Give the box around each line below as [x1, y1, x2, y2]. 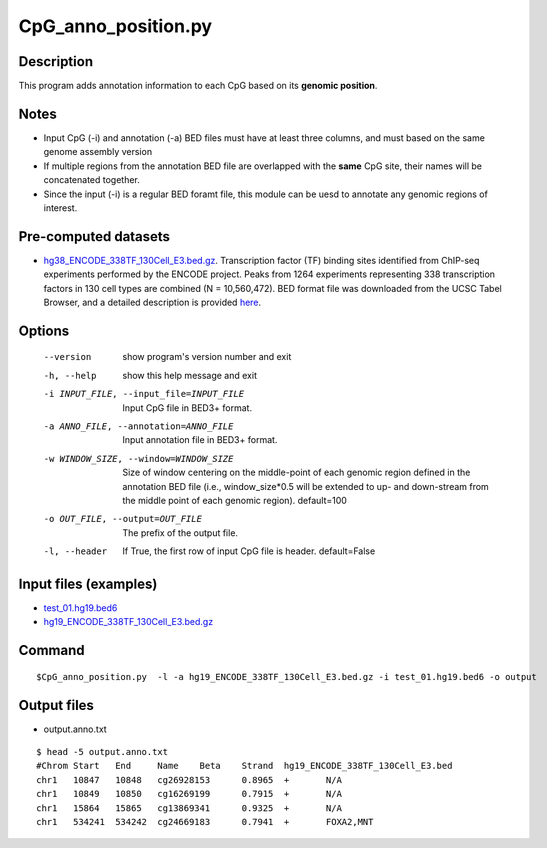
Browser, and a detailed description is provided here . [43, 296, 262, 308]
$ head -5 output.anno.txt [36, 746, 169, 758]
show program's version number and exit [122, 351, 292, 363]
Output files [18, 696, 95, 714]
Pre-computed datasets [18, 228, 170, 245]
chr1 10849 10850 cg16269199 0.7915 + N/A [36, 788, 342, 800]
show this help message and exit [122, 369, 257, 381]
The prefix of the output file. [122, 526, 239, 539]
